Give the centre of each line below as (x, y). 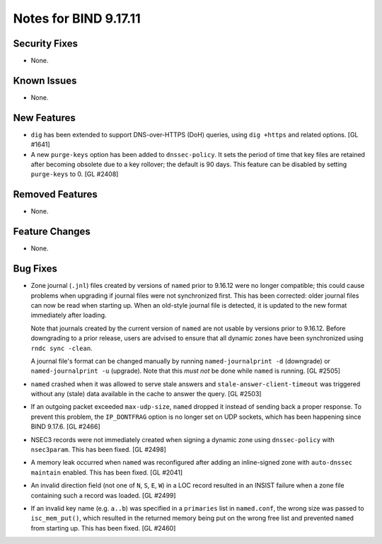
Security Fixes (45, 44)
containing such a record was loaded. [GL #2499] (103, 495)
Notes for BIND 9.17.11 (77, 18)
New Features (44, 118)
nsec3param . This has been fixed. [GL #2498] (98, 450)
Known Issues (45, 80)
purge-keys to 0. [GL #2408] (75, 174)
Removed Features (56, 195)
